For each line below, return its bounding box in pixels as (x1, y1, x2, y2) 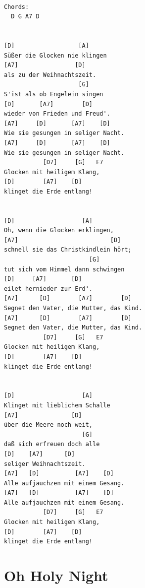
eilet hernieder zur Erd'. (4, 285, 93, 292)
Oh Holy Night (4, 565, 108, 586)
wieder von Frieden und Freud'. (4, 110, 110, 118)
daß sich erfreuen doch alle (4, 441, 100, 448)
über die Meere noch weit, (4, 421, 93, 429)
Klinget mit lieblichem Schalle (4, 401, 110, 409)
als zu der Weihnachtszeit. (4, 71, 97, 78)
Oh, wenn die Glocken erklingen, (4, 227, 114, 234)
